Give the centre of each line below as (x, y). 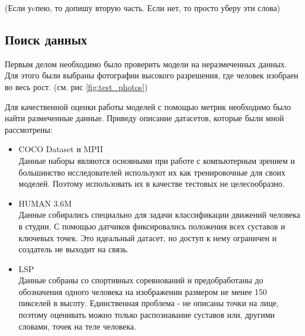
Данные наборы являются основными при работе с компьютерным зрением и (157, 160)
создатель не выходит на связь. (74, 249)
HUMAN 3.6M (45, 203)
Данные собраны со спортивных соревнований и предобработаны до (141, 280)
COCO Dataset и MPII (61, 149)
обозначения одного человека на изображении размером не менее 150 (143, 291)
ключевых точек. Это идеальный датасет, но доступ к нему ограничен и (148, 237)
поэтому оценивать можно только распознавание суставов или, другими (147, 315)
